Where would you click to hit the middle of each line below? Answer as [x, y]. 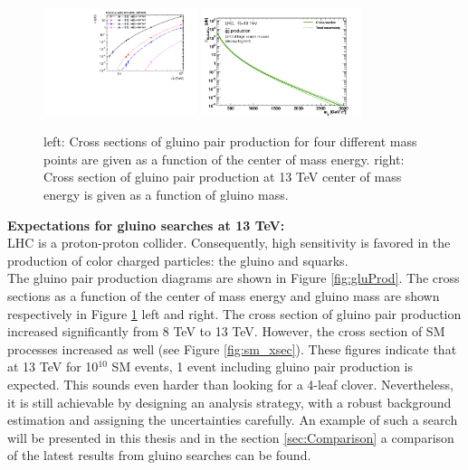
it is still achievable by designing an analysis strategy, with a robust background [229, 402]
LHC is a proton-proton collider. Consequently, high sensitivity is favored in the [229, 243]
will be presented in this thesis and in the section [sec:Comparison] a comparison [231, 437]
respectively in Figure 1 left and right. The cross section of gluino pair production [234, 313]
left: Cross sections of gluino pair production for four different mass [230, 141]
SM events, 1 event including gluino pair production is [263, 367]
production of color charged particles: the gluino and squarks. [178, 260]
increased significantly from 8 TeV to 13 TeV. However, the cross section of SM [226, 331]
